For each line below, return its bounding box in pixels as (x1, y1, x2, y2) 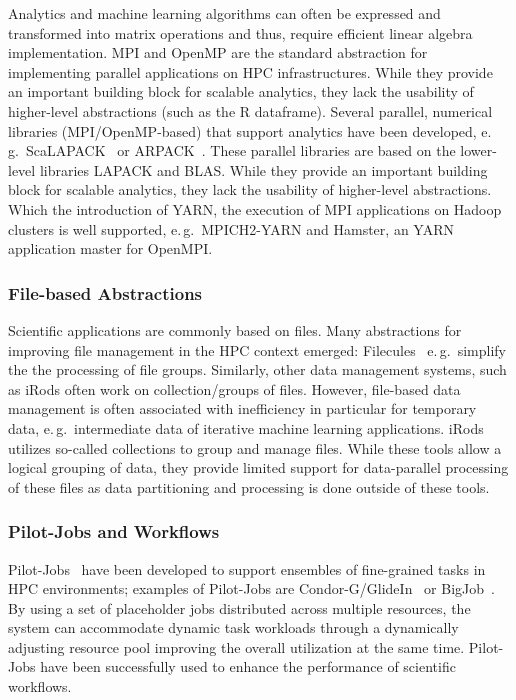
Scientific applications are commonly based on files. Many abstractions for (8, 319, 462, 340)
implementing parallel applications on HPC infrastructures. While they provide (8, 61, 493, 82)
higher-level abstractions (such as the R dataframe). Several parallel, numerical (8, 100, 493, 121)
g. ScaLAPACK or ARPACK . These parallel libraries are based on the (8, 140, 456, 161)
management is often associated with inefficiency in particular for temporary (8, 398, 477, 419)
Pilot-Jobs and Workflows (8, 519, 220, 544)
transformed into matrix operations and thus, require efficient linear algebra (8, 22, 473, 43)
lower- (460, 140, 497, 161)
